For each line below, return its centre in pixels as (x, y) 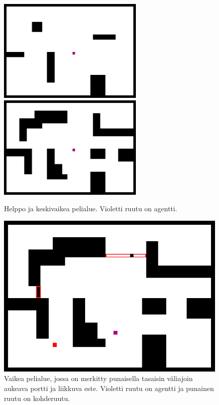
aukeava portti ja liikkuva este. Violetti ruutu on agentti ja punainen (109, 388)
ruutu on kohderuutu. (37, 398)
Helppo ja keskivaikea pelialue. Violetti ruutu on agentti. (91, 208)
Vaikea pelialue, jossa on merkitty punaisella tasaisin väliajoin (99, 378)
